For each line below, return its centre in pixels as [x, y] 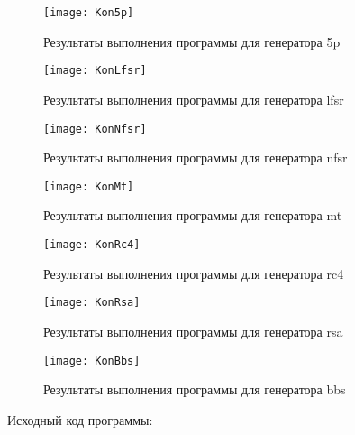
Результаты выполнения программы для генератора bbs [195, 389]
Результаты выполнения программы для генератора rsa [193, 331]
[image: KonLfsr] [95, 71]
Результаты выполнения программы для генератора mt [193, 215]
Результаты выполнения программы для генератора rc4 [194, 273]
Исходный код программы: [80, 419]
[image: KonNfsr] [95, 129]
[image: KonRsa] [92, 303]
